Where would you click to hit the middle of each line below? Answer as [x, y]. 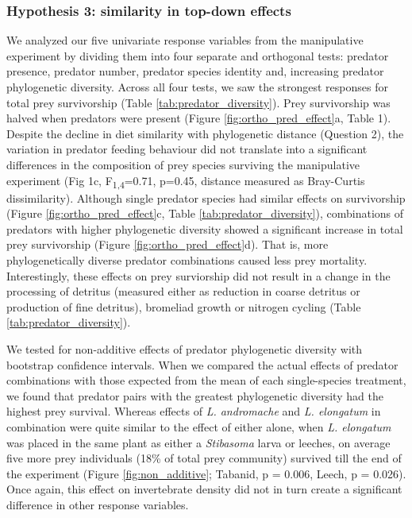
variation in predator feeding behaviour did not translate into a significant [187, 149]
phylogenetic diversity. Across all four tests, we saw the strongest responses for [197, 87]
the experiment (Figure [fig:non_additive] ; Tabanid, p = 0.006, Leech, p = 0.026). [206, 473]
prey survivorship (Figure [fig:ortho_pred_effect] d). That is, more [167, 244]
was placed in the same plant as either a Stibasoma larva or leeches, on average [198, 442]
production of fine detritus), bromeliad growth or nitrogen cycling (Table [184, 306]
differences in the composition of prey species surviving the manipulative [183, 164]
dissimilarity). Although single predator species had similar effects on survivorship [206, 197]
